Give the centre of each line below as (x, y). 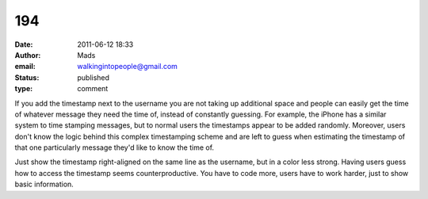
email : (25, 67)
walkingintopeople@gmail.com (128, 67)
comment (93, 89)
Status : (27, 77)
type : (24, 89)
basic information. (44, 184)
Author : (28, 55)
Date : (24, 44)
